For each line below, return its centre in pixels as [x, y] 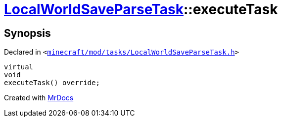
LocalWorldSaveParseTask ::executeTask [141, 9]
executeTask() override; [52, 83]
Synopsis [27, 33]
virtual [19, 67]
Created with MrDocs [39, 98]
